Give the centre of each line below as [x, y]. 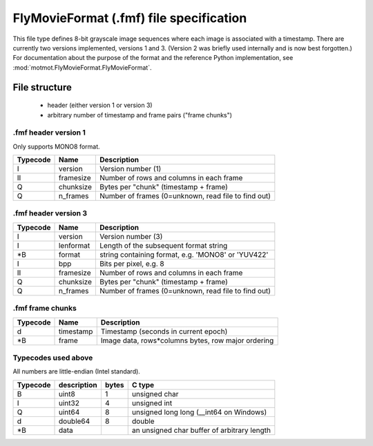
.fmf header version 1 [49, 133]
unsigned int [152, 403]
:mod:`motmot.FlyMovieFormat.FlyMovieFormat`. [82, 67]
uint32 [69, 403]
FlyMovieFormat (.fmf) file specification [130, 18]
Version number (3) [131, 236]
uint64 [69, 412]
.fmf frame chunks [45, 309]
